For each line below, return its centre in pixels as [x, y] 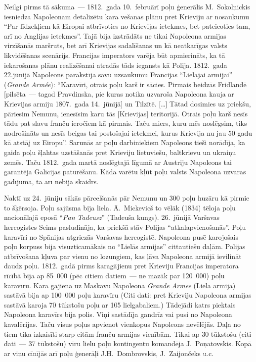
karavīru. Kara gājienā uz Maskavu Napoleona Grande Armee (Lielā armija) [120, 285]
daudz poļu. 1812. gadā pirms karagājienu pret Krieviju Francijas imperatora [121, 266]
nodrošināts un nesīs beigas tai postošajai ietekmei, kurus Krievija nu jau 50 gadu [128, 132]
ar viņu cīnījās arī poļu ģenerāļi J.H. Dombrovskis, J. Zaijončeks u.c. [109, 353]
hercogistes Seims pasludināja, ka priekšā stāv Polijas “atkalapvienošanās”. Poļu [125, 227]
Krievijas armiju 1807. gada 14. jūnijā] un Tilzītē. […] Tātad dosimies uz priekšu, [128, 103]
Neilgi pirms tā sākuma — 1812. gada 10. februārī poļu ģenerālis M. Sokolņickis [127, 6]
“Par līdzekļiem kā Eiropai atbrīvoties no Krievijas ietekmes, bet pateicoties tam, [127, 26]
